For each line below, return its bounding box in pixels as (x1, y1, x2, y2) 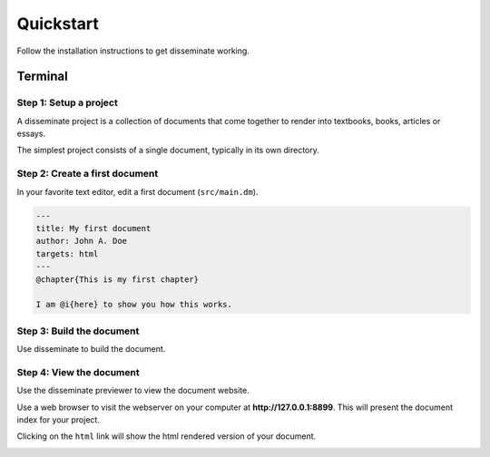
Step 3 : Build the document (16, 325, 140, 337)
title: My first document (35, 223, 152, 233)
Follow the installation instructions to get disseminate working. (16, 45, 250, 56)
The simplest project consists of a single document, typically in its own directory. (16, 145, 319, 156)
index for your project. (16, 414, 100, 425)
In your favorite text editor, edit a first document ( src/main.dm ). (16, 186, 259, 197)
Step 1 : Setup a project (16, 96, 118, 109)
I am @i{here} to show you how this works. (35, 299, 233, 310)
